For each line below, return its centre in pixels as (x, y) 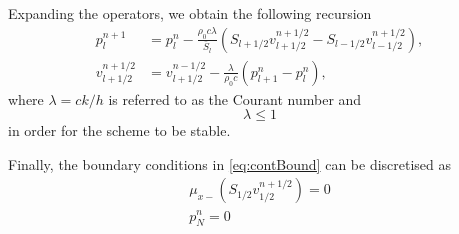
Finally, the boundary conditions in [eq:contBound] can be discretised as (230, 163)
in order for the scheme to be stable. (119, 130)
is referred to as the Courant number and (235, 98)
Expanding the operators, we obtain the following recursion (190, 13)
